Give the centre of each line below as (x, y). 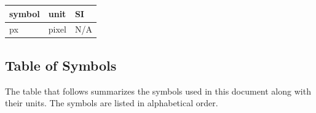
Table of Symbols (61, 65)
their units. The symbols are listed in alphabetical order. (112, 103)
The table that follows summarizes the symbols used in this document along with (158, 91)
